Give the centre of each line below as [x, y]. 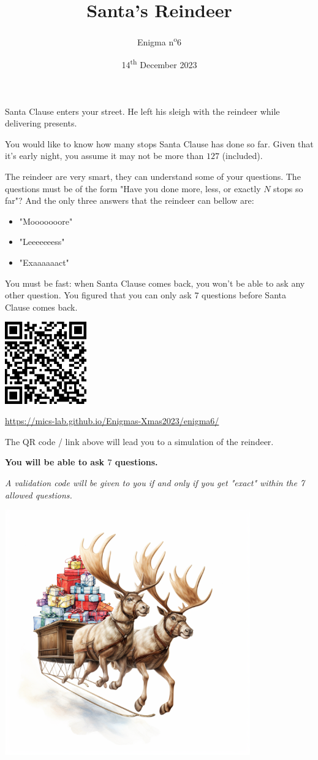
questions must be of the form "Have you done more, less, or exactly [133, 188]
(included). [242, 156]
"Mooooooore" [46, 221]
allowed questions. [39, 494]
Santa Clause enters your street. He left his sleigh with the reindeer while [142, 111]
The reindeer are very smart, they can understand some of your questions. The [153, 176]
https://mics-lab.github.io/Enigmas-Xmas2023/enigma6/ [112, 421]
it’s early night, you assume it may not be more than [104, 156]
